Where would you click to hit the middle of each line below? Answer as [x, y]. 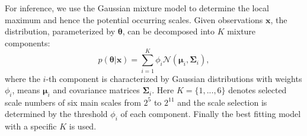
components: [28, 42]
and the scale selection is [222, 102]
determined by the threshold [56, 114]
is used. [83, 126]
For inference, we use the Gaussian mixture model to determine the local [137, 8]
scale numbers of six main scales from [73, 102]
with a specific [31, 126]
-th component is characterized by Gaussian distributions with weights [174, 78]
